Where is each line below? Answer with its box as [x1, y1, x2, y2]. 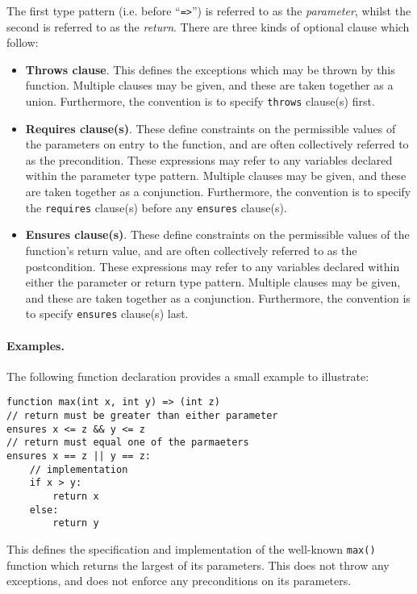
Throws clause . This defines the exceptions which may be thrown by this [25, 61, 395, 77]
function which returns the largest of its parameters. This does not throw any [6, 556, 390, 573]
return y [52, 517, 99, 529]
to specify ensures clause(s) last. [25, 305, 189, 322]
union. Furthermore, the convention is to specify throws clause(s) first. [25, 93, 375, 110]
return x [52, 490, 99, 502]
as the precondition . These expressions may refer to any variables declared [25, 151, 393, 168]
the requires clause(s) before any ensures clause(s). [25, 199, 287, 215]
